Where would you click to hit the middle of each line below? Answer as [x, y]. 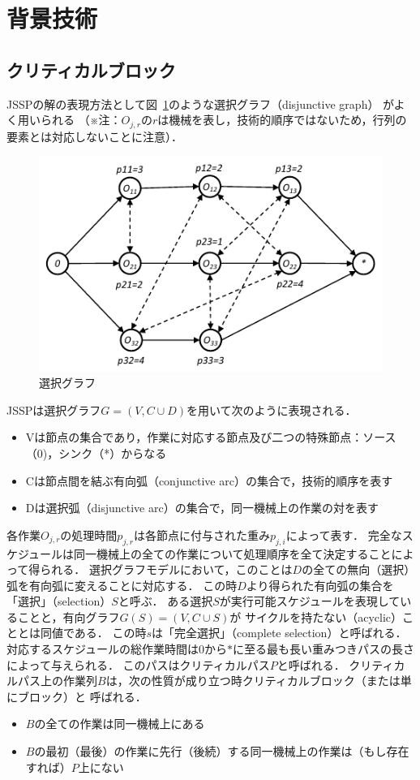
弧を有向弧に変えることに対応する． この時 [122, 585]
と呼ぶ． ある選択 [165, 601]
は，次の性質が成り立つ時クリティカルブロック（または [253, 681]
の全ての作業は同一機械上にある [120, 724]
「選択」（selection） [59, 601]
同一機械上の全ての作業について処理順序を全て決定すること [233, 553]
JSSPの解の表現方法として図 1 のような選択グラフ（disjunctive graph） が [200, 103]
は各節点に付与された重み [202, 534]
